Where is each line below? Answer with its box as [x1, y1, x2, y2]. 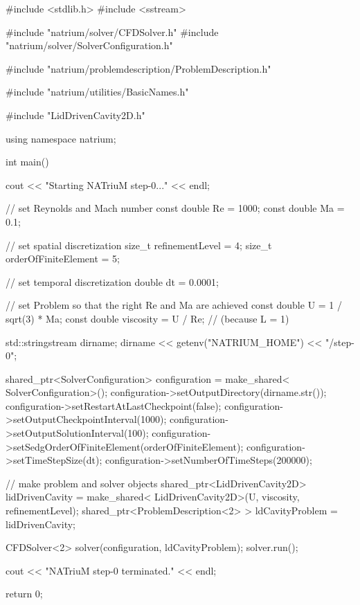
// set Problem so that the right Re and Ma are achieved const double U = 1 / [6, 298, 343, 312]
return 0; [6, 586, 43, 601]
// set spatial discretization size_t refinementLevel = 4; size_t [6, 237, 272, 252]
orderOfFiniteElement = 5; [6, 251, 120, 266]
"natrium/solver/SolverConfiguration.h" [6, 38, 173, 53]
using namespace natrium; [6, 131, 116, 145]
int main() [6, 154, 49, 169]
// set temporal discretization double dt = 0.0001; [6, 274, 219, 289]
